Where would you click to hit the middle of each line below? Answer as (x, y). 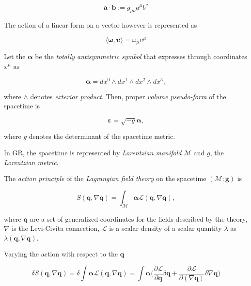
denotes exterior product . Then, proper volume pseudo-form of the (128, 96)
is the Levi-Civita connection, (56, 228)
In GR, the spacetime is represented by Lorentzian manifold (93, 152)
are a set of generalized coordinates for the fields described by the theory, (139, 218)
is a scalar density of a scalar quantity (165, 228)
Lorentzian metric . (31, 162)
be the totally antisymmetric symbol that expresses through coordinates (141, 56)
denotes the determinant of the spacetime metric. (102, 136)
